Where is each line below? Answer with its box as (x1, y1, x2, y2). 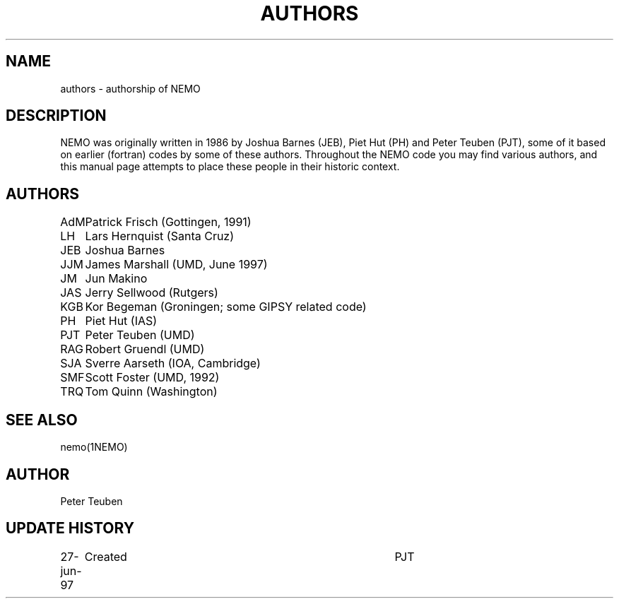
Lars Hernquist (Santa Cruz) (85, 229, 235, 244)
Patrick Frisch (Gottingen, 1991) (85, 215, 252, 230)
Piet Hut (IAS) (85, 314, 158, 328)
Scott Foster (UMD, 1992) (85, 370, 220, 385)
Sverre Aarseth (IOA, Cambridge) (85, 356, 261, 371)
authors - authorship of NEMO (60, 82, 201, 95)
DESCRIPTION (6, 107, 107, 125)
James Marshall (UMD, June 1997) (85, 257, 268, 272)
